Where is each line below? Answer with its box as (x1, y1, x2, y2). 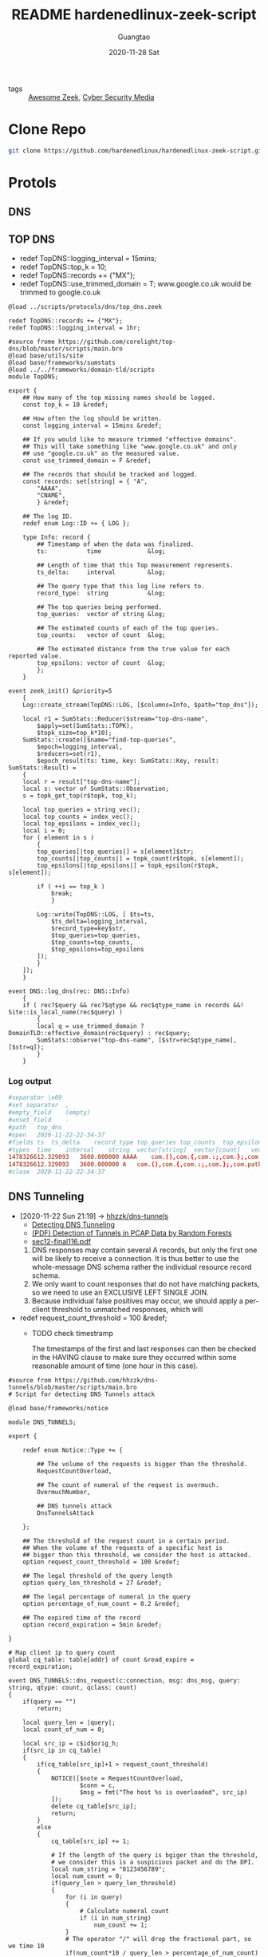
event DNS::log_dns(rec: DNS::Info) (8, 987, 130, 995)
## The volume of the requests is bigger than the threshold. (37, 1460, 248, 1468)
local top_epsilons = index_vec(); (22, 820, 141, 828)
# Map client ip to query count (8, 1648, 116, 1657)
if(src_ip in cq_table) (22, 1746, 102, 1754)
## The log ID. (22, 512, 73, 520)
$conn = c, (79, 1781, 116, 1789)
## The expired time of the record (22, 1614, 141, 1622)
